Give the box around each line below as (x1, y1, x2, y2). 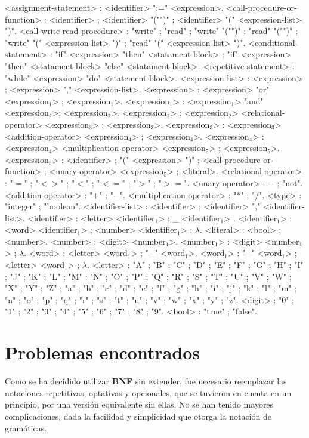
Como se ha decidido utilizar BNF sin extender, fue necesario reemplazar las (5, 375, 287, 387)
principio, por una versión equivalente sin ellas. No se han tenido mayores (5, 398, 274, 411)
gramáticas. (5, 421, 47, 434)
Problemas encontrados (5, 340, 200, 365)
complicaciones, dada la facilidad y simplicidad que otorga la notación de (5, 409, 272, 422)
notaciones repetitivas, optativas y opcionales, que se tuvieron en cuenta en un (5, 386, 292, 399)
